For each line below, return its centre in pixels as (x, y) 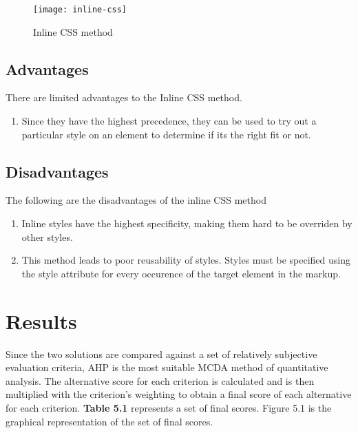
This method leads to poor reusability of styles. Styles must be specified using (186, 260)
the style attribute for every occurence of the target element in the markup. (181, 273)
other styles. (47, 236)
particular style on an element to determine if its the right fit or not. (166, 134)
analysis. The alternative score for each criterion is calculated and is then (160, 380)
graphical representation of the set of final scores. (109, 421)
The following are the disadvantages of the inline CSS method (136, 200)
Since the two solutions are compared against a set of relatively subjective (161, 353)
